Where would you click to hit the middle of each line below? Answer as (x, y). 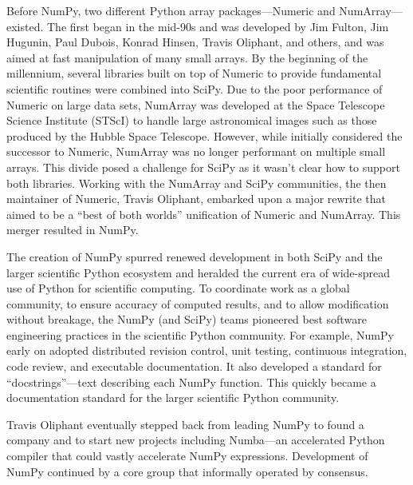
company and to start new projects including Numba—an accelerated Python (196, 440)
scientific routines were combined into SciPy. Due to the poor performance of (195, 88)
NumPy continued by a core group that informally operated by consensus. (187, 471)
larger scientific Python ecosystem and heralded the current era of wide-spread (199, 272)
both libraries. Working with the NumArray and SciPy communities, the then (197, 183)
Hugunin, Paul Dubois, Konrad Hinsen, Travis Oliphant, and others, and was (195, 42)
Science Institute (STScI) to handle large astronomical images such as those (192, 120)
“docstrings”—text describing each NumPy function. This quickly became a (191, 382)
